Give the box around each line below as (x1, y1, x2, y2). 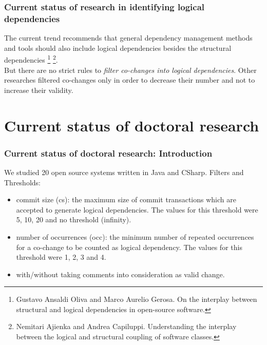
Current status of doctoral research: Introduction (4, 146, 213, 159)
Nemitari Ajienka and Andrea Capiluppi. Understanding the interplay (16, 321, 237, 332)
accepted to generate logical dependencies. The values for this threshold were (16, 204, 258, 215)
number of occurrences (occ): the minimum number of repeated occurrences (16, 231, 254, 242)
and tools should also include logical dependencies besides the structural (4, 42, 232, 53)
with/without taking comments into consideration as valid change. (16, 269, 225, 279)
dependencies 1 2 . (4, 53, 58, 65)
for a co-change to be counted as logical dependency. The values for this (16, 241, 242, 252)
